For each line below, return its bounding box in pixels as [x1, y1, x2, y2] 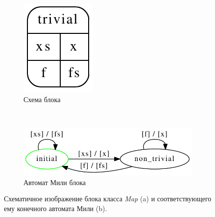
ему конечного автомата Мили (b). [4, 203, 107, 214]
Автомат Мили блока [24, 177, 86, 187]
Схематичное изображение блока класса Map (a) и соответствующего [4, 193, 212, 204]
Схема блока [24, 94, 61, 104]
